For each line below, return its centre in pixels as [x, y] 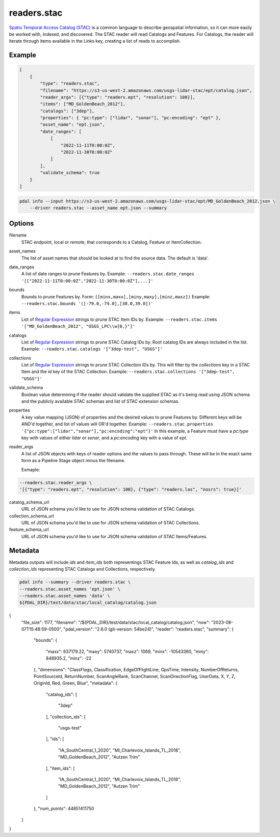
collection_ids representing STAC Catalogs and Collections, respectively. [83, 569]
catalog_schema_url [29, 502]
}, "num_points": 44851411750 [64, 809]
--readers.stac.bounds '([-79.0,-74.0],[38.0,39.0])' [87, 303]
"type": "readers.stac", [70, 84]
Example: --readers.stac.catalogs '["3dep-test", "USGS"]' [92, 349]
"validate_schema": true [70, 173]
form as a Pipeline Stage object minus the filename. [73, 461]
